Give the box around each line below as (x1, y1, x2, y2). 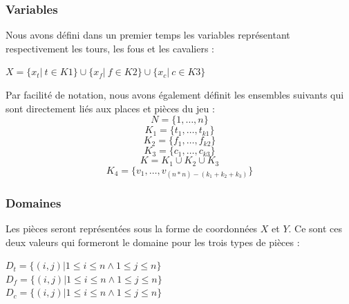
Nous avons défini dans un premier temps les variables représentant (6, 28, 290, 42)
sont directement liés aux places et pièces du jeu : (6, 101, 215, 115)
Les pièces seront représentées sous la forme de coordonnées (6, 221, 258, 236)
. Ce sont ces (288, 221, 343, 236)
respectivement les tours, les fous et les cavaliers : (6, 41, 214, 55)
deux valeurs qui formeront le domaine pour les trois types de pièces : (6, 234, 300, 249)
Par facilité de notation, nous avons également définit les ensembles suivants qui (6, 88, 344, 101)
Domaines (6, 194, 62, 211)
